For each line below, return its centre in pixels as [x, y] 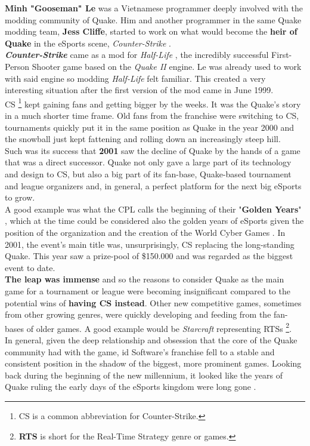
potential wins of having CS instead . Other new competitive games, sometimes [153, 302]
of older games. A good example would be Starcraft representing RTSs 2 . [159, 327]
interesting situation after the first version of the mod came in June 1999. [139, 90]
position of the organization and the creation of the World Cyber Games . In [145, 232]
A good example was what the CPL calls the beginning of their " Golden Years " [153, 209]
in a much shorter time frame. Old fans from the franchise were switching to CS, [152, 115]
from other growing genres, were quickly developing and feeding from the [138, 314]
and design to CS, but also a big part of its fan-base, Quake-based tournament [148, 173]
